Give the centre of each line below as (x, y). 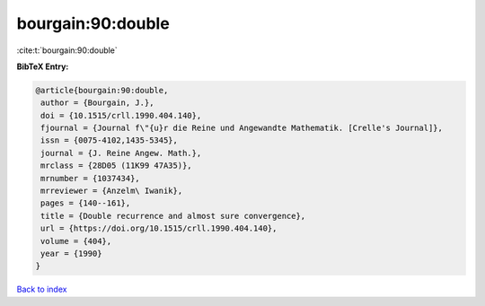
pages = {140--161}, (86, 203)
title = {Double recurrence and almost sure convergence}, (173, 216)
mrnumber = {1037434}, (91, 178)
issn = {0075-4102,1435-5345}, (110, 140)
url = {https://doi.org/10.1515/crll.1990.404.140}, (159, 228)
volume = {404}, (76, 241)
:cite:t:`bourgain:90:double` (67, 50)
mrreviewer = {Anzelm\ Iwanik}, (112, 191)
